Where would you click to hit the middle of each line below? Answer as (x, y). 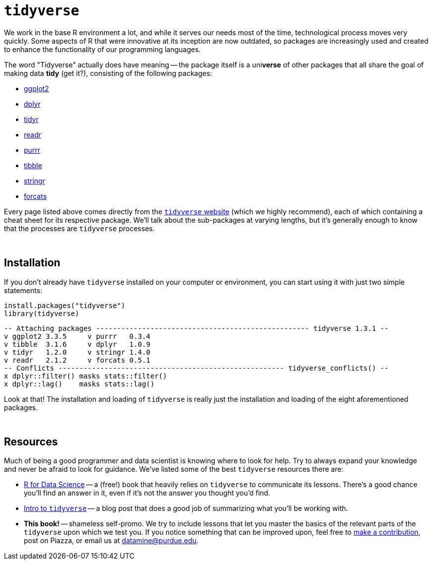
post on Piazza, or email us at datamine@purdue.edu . (111, 541)
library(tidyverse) (42, 313)
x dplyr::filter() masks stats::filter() (86, 376)
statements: (23, 290)
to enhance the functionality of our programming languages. (102, 49)
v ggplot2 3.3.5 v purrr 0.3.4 (77, 336)
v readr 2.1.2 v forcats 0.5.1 (77, 360)
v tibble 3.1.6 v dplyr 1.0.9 (77, 344)
